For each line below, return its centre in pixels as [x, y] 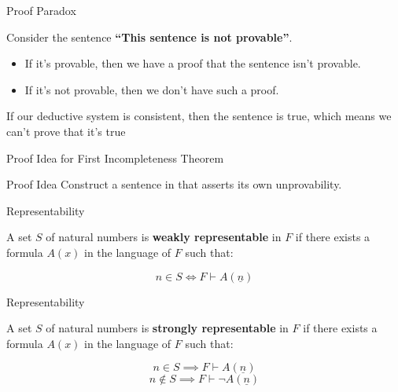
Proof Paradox [41, 10]
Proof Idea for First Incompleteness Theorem [115, 158]
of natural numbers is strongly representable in [167, 328]
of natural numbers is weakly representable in [164, 237]
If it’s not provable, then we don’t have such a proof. [152, 89]
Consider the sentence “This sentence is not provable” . [149, 37]
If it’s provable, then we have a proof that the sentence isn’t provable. [193, 63]
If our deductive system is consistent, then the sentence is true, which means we [199, 116]
